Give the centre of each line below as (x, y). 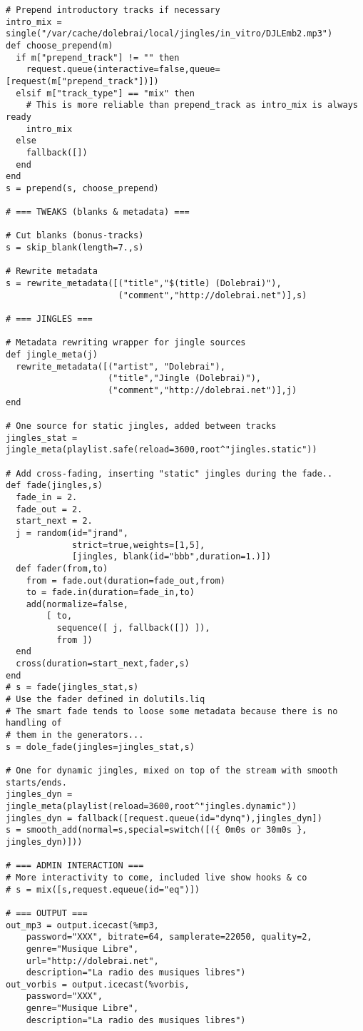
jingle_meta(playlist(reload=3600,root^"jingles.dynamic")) (152, 806)
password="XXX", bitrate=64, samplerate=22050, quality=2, (169, 937)
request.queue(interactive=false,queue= (123, 70)
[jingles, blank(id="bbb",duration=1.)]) (172, 557)
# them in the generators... (75, 735)
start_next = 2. (54, 521)
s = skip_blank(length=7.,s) (75, 248)
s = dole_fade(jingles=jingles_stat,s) (100, 747)
